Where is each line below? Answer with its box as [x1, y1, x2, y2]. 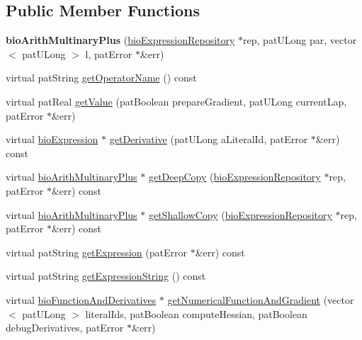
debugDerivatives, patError [6, 320, 124, 335]
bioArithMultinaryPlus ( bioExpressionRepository [6, 33, 235, 47]
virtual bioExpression [6, 132, 98, 147]
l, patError [85, 46, 132, 61]
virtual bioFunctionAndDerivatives [6, 292, 157, 307]
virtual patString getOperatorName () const [6, 70, 197, 85]
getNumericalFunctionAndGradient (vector [167, 292, 354, 307]
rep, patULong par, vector [243, 33, 357, 47]
